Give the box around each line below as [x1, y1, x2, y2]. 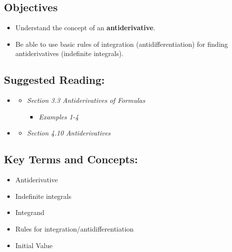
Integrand [15, 207, 44, 217]
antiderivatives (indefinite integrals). [15, 48, 124, 58]
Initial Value [15, 240, 53, 250]
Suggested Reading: [4, 72, 105, 87]
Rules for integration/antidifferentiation [15, 223, 134, 233]
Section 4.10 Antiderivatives [27, 128, 111, 138]
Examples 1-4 [39, 111, 79, 121]
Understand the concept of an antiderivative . [15, 22, 155, 33]
